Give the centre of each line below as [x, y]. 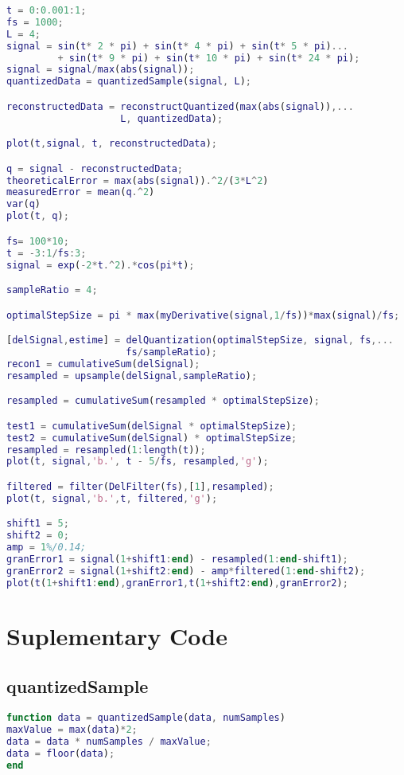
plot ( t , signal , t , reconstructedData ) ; [112, 144]
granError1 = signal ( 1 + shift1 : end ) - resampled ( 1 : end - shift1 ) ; [177, 559]
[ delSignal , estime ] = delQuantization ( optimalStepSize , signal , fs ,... [200, 341]
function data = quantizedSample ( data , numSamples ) [146, 718]
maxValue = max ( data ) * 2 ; [72, 730]
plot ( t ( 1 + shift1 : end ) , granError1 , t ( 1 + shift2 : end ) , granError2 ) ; [177, 583]
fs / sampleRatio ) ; [171, 352]
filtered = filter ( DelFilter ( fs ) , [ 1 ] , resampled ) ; [140, 486]
